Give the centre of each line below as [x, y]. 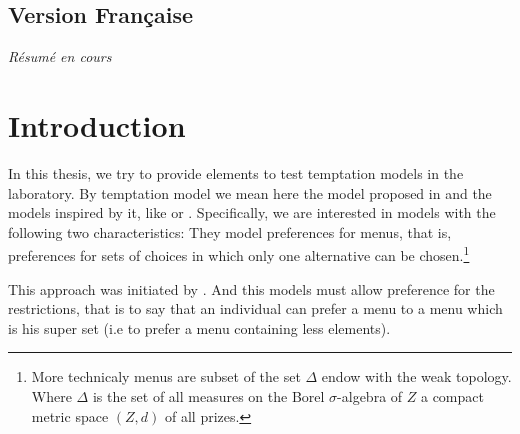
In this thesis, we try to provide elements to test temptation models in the [236, 172]
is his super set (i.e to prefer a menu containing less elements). [199, 327]
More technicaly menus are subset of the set [166, 376]
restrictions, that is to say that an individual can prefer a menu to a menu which [255, 308]
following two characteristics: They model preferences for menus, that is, [230, 231]
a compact [452, 395]
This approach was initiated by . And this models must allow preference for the [251, 288]
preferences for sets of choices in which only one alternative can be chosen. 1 [239, 253]
